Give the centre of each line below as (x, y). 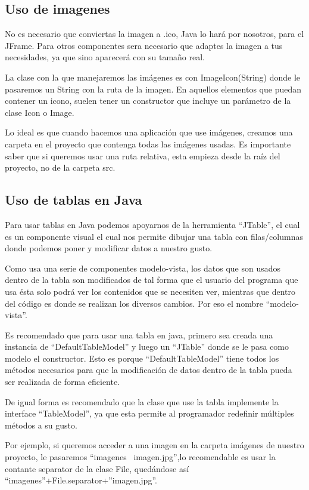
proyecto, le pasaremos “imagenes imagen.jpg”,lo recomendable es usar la (140, 457)
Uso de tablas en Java (74, 200)
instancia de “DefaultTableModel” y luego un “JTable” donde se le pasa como (147, 346)
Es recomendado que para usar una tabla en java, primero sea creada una (139, 335)
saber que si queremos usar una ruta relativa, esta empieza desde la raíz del (143, 155)
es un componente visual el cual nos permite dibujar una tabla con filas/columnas (154, 236)
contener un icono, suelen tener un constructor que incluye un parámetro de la (148, 101)
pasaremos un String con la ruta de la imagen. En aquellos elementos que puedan (153, 89)
